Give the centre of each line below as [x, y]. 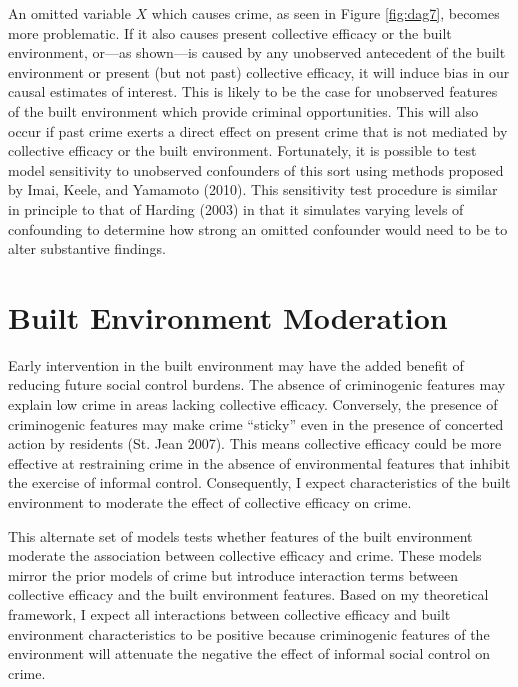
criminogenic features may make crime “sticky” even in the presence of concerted [256, 423]
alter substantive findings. [87, 248]
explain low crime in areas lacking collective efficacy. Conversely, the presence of [253, 404]
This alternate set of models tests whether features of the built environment [240, 535]
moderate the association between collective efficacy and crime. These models [245, 555]
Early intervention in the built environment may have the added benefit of [236, 364]
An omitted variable [69, 13]
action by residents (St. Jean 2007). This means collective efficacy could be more [255, 443]
